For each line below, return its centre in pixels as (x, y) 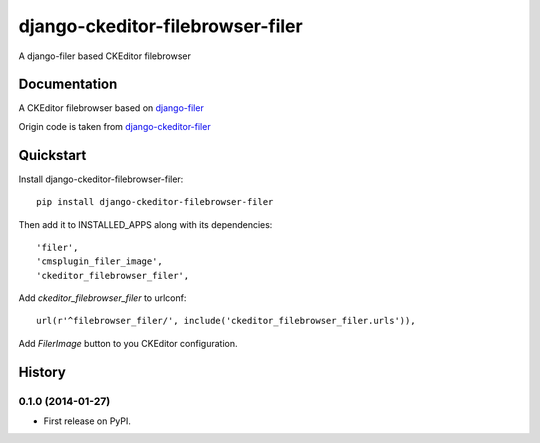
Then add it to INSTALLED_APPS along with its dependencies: (145, 224)
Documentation (68, 84)
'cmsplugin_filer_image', (100, 261)
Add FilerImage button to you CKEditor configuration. (128, 343)
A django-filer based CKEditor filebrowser (105, 56)
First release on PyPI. (87, 421)
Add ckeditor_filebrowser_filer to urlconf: (102, 298)
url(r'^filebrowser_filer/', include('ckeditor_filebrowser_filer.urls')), (226, 321)
